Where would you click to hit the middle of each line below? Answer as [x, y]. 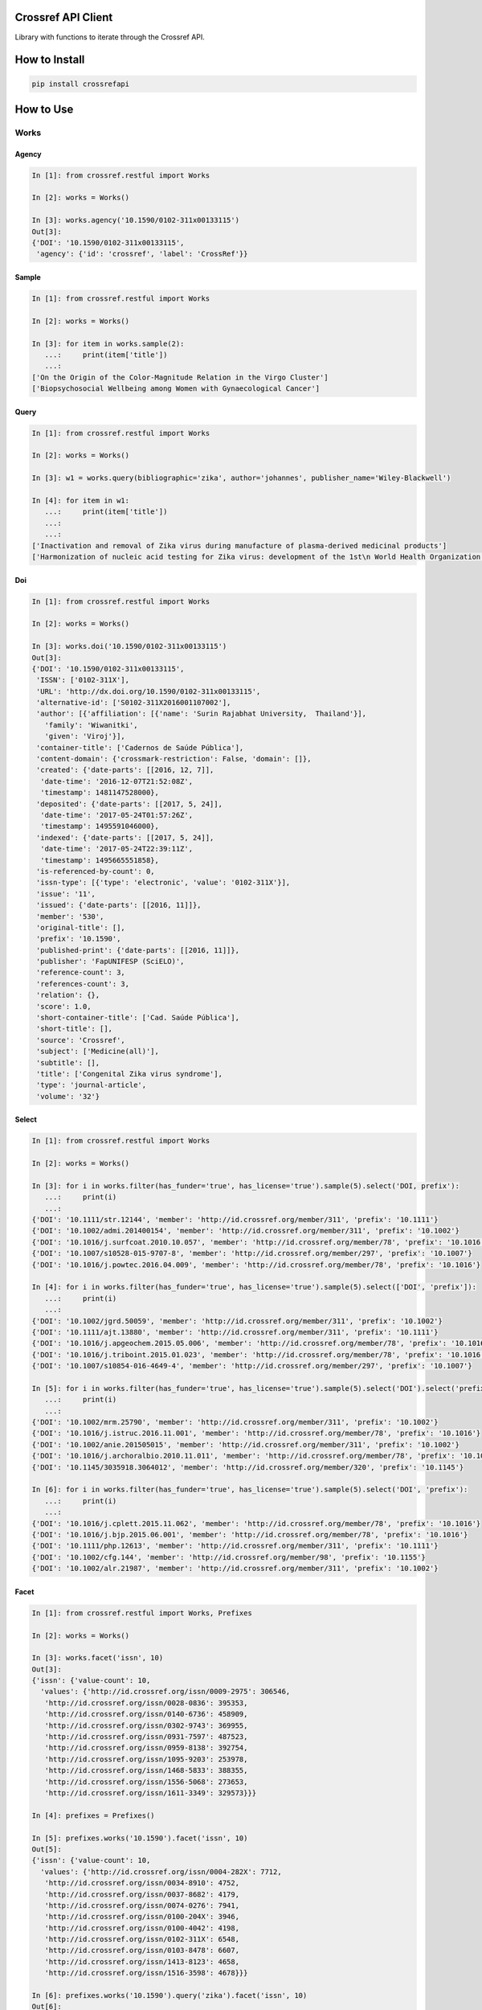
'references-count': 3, [83, 984]
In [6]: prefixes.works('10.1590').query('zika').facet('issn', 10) [170, 1996]
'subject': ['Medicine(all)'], [98, 1052]
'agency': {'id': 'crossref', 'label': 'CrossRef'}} [142, 254]
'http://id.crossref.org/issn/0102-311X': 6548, [142, 1939]
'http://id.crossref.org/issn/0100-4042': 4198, [142, 1928]
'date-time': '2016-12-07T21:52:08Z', [116, 781]
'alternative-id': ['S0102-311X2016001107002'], [134, 703]
